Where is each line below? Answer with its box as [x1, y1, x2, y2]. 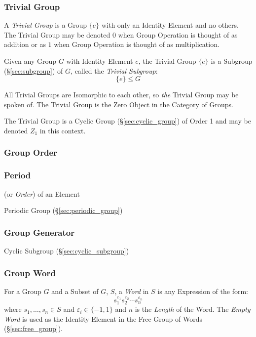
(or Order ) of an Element [4, 188, 80, 199]
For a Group [4, 286, 41, 296]
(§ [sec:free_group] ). [4, 323, 63, 334]
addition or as [4, 39, 46, 49]
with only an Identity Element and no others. [101, 20, 239, 30]
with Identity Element [66, 56, 133, 66]
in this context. [39, 125, 86, 135]
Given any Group [4, 56, 57, 66]
